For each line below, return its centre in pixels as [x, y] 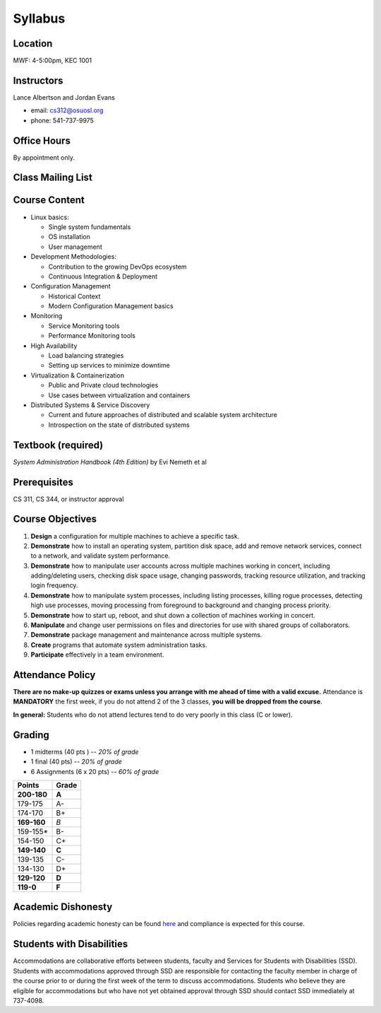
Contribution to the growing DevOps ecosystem [117, 267]
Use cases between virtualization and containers [119, 395]
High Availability [54, 346]
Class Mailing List [53, 178]
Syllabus [39, 18]
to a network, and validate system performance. [101, 556]
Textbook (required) [58, 445]
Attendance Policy [54, 675]
